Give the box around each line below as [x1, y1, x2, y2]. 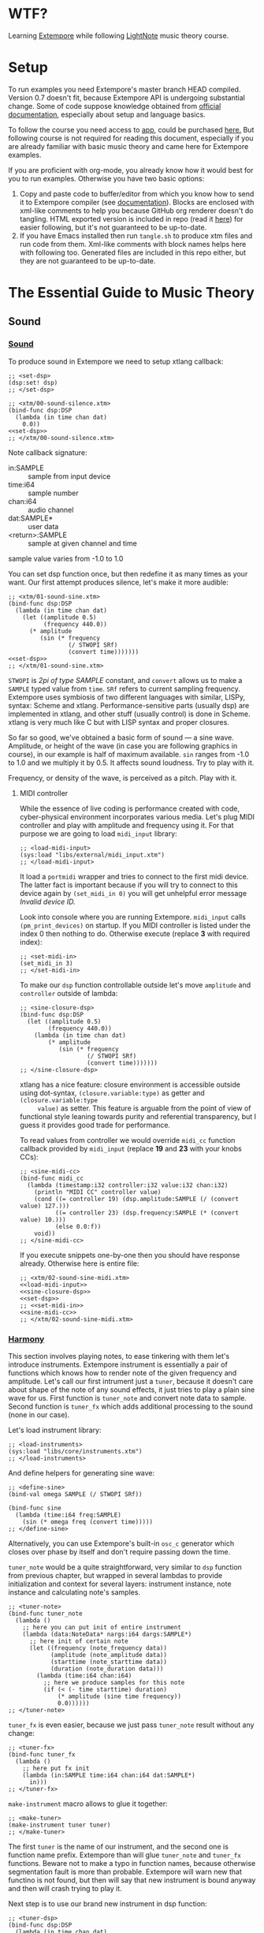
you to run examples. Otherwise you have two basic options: [8, 174, 205, 183]
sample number [28, 488, 79, 498]
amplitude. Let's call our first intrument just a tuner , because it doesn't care [8, 1377, 254, 1386]
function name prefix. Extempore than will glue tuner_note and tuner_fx [8, 1850, 242, 1860]
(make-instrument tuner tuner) [8, 1821, 111, 1830]
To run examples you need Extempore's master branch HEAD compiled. [8, 84, 241, 94]
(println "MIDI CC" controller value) [34, 1188, 162, 1196]
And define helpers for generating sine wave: [8, 1468, 155, 1478]
